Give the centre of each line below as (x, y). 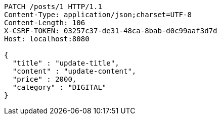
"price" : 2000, (45, 79)
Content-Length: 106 (45, 23)
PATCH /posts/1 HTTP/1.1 (53, 7)
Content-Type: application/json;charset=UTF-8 (98, 15)
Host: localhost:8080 (47, 39)
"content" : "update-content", (74, 71)
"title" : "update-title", (66, 63)
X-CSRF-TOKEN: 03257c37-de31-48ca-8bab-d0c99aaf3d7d (111, 31)
